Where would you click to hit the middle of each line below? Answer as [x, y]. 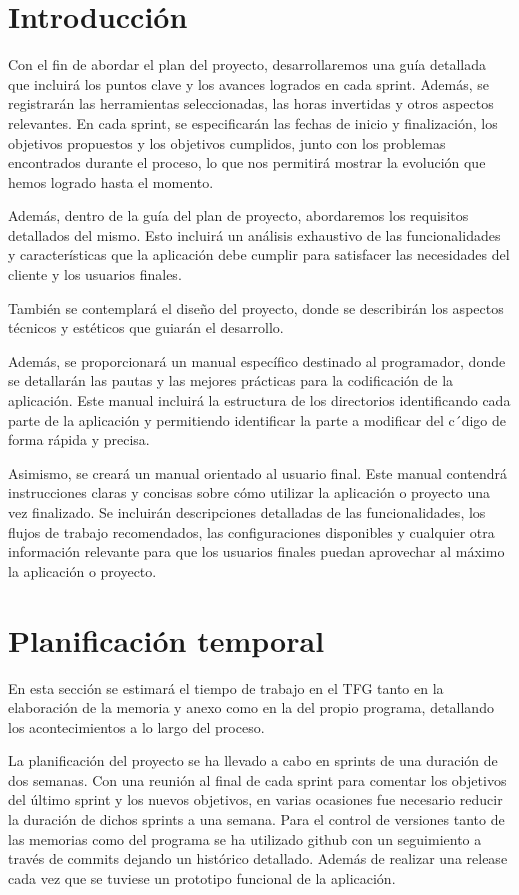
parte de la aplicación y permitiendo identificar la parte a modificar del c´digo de [257, 419]
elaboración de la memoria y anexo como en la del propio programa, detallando [251, 707]
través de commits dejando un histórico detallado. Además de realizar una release [258, 858]
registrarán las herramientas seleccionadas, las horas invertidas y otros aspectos [251, 103]
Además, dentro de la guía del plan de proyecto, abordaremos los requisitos [238, 215]
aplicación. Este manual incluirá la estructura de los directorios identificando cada [259, 400]
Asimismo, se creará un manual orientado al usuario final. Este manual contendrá [257, 472]
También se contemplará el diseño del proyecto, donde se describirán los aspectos [256, 307]
